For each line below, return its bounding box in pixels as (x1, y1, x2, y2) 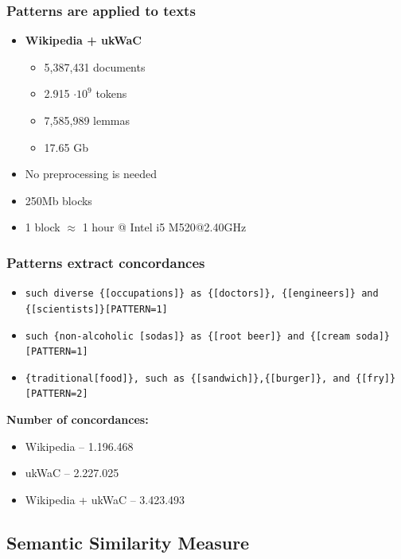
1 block (25, 219, 60, 235)
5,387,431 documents (44, 58, 146, 75)
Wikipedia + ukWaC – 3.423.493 (25, 491, 185, 507)
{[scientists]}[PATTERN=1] (25, 303, 168, 315)
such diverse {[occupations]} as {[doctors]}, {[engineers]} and (25, 288, 379, 300)
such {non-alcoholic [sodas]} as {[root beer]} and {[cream (25, 330, 350, 342)
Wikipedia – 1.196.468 (25, 437, 134, 454)
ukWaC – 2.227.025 (25, 464, 119, 481)
